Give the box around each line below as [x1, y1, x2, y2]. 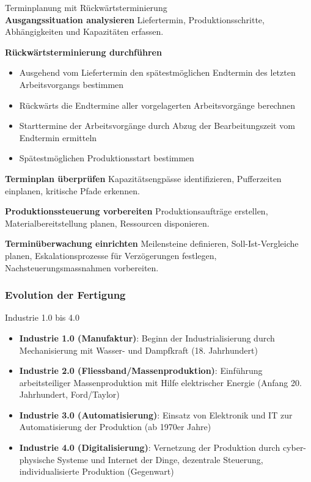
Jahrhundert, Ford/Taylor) [19, 388, 120, 401]
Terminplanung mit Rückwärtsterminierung [5, 1, 167, 13]
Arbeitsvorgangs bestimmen [19, 78, 124, 90]
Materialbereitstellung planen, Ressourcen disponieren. [5, 216, 210, 229]
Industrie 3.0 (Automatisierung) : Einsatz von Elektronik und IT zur [19, 408, 293, 421]
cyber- [282, 441, 307, 454]
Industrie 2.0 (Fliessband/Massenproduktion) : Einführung [19, 364, 263, 377]
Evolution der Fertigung [5, 287, 126, 302]
